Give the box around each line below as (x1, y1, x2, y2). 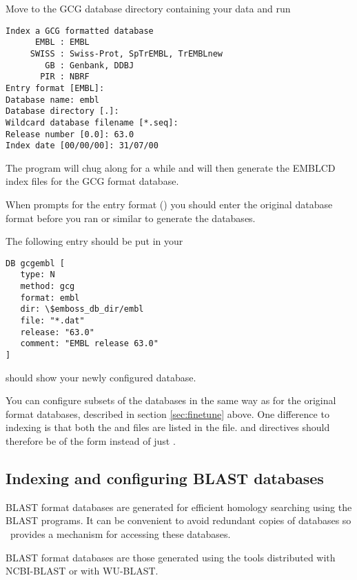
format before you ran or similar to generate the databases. (6, 210, 256, 225)
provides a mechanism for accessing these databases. (10, 527, 231, 541)
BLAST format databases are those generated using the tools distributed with (6, 550, 336, 564)
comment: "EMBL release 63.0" (20, 339, 159, 349)
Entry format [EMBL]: (6, 83, 105, 93)
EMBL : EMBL (34, 37, 90, 48)
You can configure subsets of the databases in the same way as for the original (6, 393, 336, 408)
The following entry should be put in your (6, 234, 183, 248)
